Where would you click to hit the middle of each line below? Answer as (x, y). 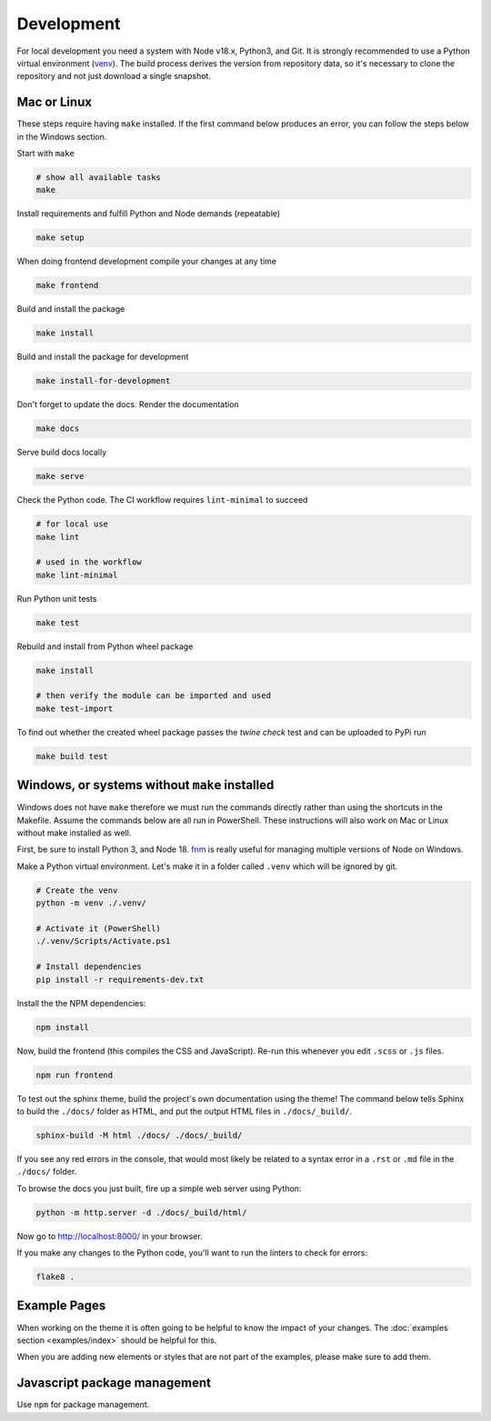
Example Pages (61, 1306)
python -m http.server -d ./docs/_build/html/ (141, 1212)
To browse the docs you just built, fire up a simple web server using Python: (159, 1188)
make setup (60, 238)
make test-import (75, 708)
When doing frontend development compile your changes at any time (147, 261)
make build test (72, 756)
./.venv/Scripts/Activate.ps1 (103, 941)
